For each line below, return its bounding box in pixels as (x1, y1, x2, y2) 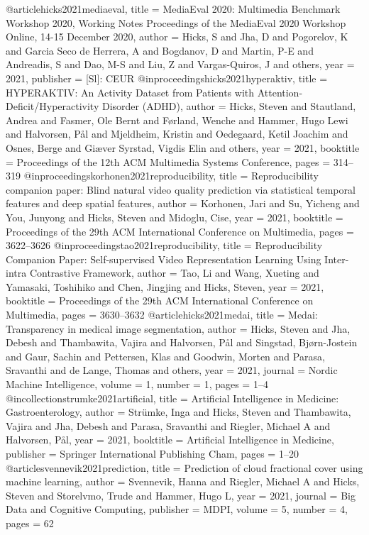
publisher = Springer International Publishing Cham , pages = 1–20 (6, 446, 299, 460)
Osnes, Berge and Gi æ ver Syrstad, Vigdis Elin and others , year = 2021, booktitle (6, 140, 360, 155)
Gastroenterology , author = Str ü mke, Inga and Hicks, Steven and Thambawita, (6, 404, 351, 419)
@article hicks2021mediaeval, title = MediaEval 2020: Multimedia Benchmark (6, 1, 341, 16)
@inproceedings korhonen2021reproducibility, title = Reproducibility (23, 168, 319, 183)
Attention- (257, 84, 303, 99)
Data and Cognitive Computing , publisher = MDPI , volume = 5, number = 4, (6, 502, 348, 517)
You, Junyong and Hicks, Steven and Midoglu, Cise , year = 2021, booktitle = (6, 209, 343, 224)
